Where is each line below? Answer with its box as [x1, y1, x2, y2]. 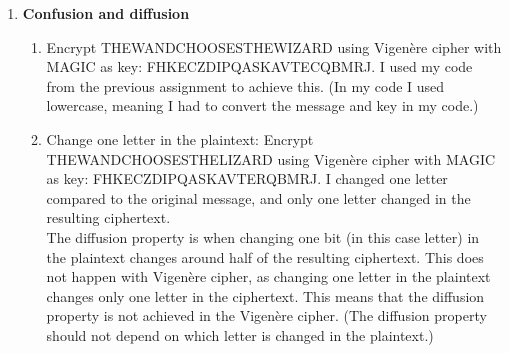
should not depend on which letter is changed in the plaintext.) [46, 324, 434, 345]
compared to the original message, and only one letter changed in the [46, 187, 471, 208]
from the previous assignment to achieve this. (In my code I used [46, 75, 445, 96]
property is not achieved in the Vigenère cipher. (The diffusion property [46, 305, 487, 326]
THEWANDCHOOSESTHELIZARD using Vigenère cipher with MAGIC [46, 148, 496, 169]
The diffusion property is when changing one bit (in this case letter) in [46, 226, 480, 247]
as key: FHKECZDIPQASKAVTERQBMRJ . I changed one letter [46, 168, 448, 189]
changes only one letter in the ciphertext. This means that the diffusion [46, 285, 485, 306]
